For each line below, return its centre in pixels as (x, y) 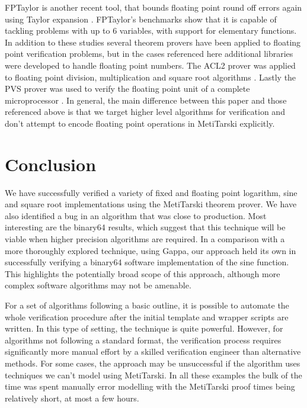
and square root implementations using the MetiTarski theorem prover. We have (151, 204)
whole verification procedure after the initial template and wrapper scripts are (147, 317)
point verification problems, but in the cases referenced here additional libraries (149, 54)
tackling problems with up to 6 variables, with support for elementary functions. (151, 30)
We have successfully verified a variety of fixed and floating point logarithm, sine (151, 192)
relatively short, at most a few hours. (72, 398)
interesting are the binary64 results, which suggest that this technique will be (145, 227)
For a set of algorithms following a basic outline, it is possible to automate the (147, 305)
